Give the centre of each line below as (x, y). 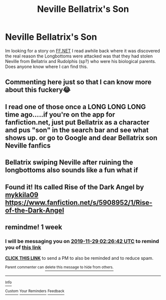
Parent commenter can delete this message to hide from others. (59, 267)
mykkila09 (22, 195)
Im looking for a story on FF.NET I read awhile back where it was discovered (83, 51)
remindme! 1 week (34, 227)
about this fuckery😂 (38, 90)
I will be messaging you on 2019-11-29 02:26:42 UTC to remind (82, 241)
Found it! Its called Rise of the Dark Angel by (75, 187)
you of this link (23, 247)
